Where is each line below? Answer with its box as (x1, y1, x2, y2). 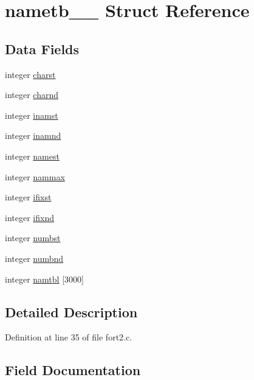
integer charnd (5, 88, 58, 101)
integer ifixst (5, 191, 52, 203)
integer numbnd (5, 252, 64, 264)
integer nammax (5, 170, 65, 183)
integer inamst (5, 108, 58, 121)
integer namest (5, 149, 60, 162)
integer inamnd (5, 129, 61, 142)
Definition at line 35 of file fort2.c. (5, 331, 132, 343)
